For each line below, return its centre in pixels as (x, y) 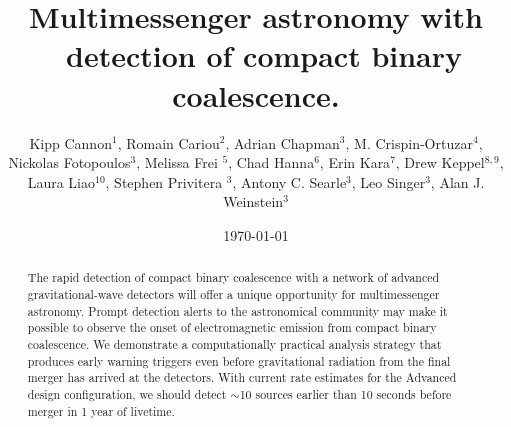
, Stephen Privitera (164, 181)
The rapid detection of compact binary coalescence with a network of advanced (233, 277)
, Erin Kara (355, 162)
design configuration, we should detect (127, 393)
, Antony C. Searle (289, 181)
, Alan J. (457, 181)
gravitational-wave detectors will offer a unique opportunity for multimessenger (233, 293)
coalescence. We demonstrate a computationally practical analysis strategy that (234, 343)
